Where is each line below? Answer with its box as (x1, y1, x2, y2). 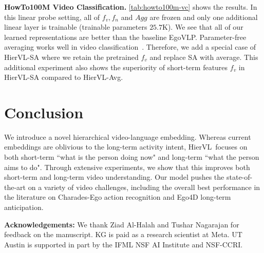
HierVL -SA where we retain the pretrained (4, 51, 139, 62)
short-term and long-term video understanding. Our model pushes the (4, 172, 224, 182)
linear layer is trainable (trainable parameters (4, 22, 147, 32)
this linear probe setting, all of (4, 11, 100, 22)
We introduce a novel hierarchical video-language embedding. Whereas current (4, 131, 251, 142)
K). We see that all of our (162, 22, 243, 32)
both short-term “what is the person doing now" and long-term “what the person (4, 152, 259, 162)
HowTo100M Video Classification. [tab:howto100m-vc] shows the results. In (4, 2, 257, 12)
